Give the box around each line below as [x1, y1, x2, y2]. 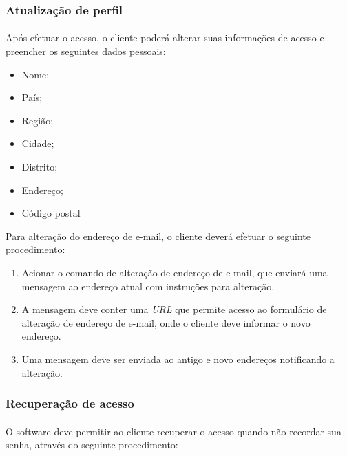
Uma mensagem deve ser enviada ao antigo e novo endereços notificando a [21, 351, 335, 366]
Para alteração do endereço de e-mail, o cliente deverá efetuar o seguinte [6, 228, 311, 243]
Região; [21, 113, 54, 127]
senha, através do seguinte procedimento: [6, 437, 178, 452]
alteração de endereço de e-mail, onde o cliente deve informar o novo [21, 315, 311, 329]
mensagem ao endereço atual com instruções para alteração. [21, 279, 275, 293]
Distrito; [21, 160, 58, 173]
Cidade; [21, 136, 54, 151]
